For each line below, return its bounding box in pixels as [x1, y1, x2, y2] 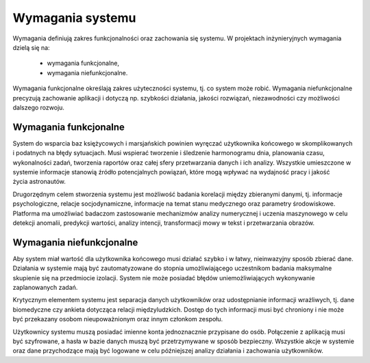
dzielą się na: [12, 43, 51, 51]
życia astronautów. [12, 178, 66, 186]
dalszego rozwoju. [12, 103, 65, 111]
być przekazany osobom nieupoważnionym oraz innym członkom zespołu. [12, 315, 223, 323]
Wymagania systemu [12, 10, 136, 25]
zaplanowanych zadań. [12, 284, 78, 291]
